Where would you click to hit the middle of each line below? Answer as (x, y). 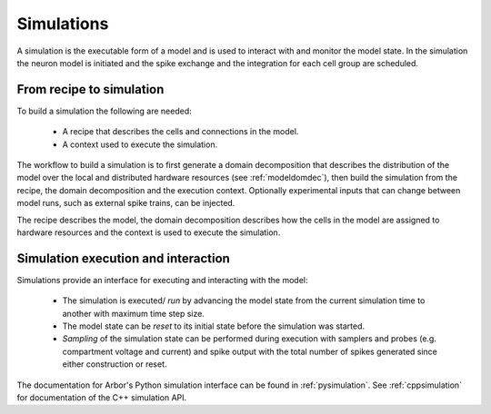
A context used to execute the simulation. (140, 144)
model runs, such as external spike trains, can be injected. (126, 203)
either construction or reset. (115, 364)
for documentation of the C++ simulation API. (102, 398)
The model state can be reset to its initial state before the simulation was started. (214, 326)
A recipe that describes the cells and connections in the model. (180, 132)
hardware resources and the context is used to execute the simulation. (149, 232)
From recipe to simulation (90, 89)
